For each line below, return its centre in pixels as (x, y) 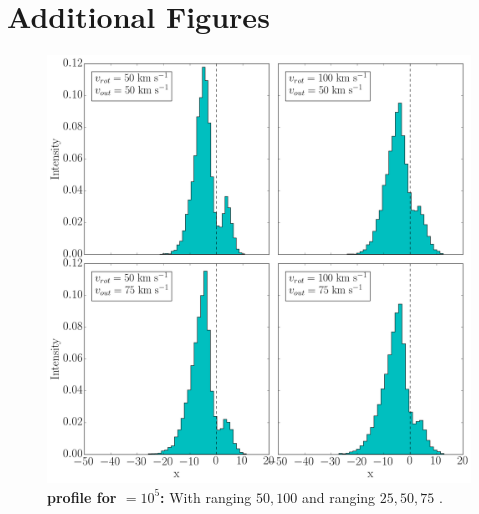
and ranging (338, 496)
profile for (82, 496)
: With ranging (206, 496)
